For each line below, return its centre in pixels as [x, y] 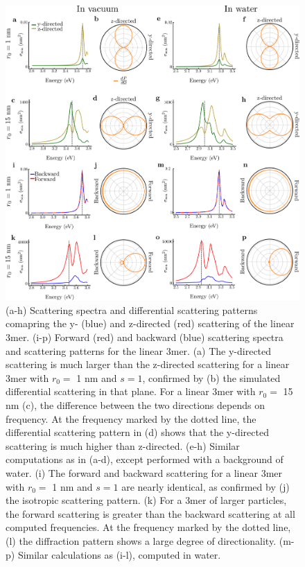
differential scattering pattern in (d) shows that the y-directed [137, 432]
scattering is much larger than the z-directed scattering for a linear [148, 364]
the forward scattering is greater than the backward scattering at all [150, 513]
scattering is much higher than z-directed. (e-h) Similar [123, 445]
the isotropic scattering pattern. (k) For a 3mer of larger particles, [146, 500]
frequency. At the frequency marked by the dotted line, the [131, 418]
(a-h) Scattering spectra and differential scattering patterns [132, 309]
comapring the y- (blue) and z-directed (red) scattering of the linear [150, 323]
